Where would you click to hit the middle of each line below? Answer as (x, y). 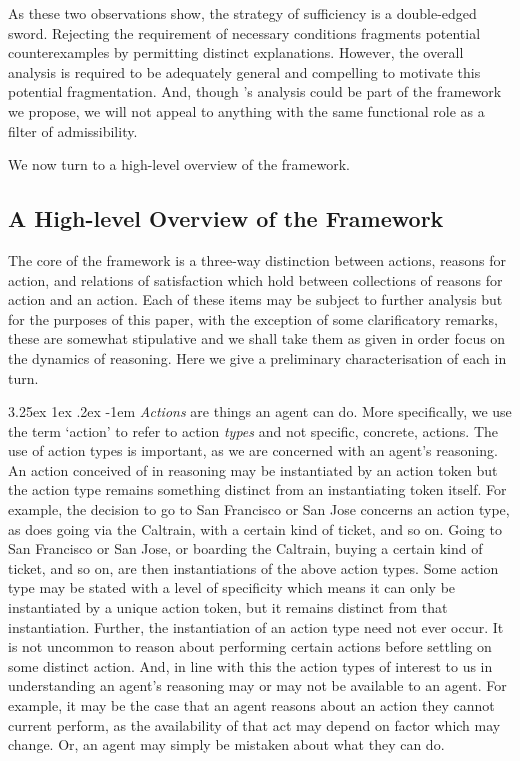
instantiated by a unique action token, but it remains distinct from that (228, 607)
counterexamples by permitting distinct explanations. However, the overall (236, 52)
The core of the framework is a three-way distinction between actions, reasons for (257, 259)
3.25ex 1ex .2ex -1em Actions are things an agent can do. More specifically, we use (260, 411)
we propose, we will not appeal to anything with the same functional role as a (246, 110)
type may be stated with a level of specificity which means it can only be (232, 587)
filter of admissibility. (73, 130)
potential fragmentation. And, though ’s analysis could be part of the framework (255, 91)
